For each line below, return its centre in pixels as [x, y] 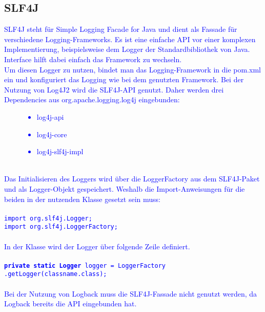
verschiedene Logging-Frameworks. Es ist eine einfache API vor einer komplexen [130, 39]
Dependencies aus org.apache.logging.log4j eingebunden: [92, 99]
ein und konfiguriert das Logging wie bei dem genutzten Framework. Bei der [124, 79]
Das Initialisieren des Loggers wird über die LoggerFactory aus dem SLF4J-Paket [132, 179]
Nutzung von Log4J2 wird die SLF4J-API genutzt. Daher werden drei [114, 89]
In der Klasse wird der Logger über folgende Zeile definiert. [97, 246]
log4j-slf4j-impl [60, 151]
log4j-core [52, 134]
